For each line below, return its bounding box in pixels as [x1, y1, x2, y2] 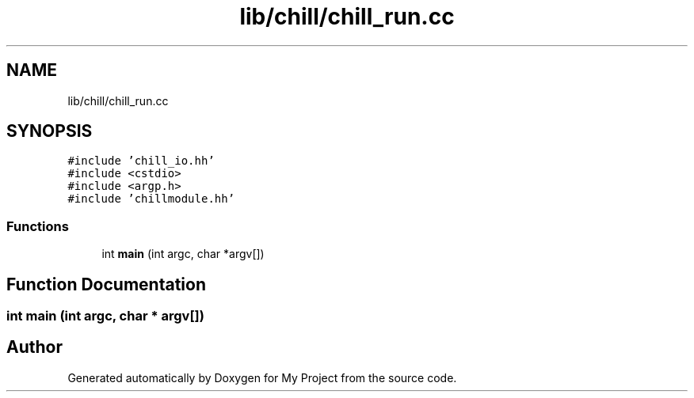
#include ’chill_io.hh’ [67, 154, 215, 168]
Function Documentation [6, 274, 206, 294]
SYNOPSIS [6, 121, 93, 142]
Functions [6, 218, 69, 234]
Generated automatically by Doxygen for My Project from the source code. [67, 370, 457, 385]
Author [6, 337, 63, 358]
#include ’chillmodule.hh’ [67, 192, 235, 206]
